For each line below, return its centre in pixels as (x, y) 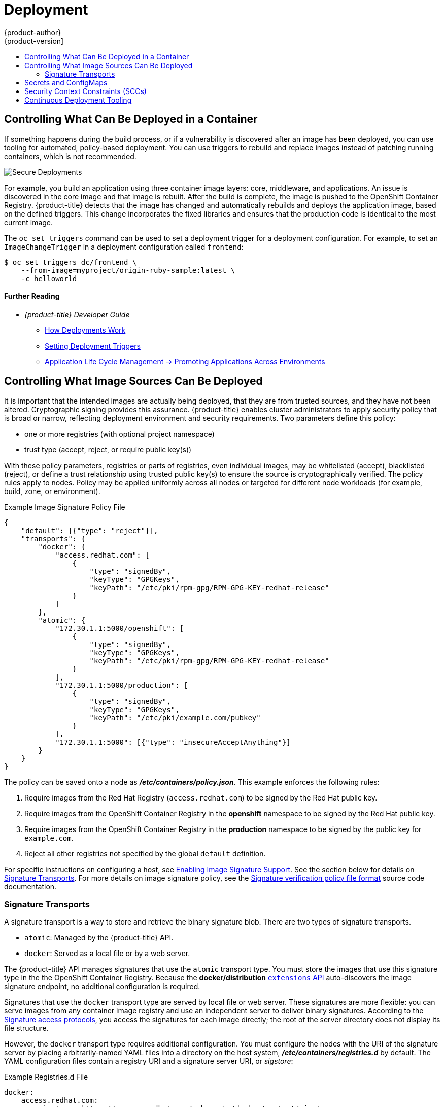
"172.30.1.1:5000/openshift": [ (120, 628)
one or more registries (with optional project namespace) (119, 434)
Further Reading (32, 296)
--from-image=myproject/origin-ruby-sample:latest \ (128, 270)
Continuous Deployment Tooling (78, 100)
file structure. (26, 1028)
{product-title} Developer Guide (77, 314)
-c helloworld (49, 278)
